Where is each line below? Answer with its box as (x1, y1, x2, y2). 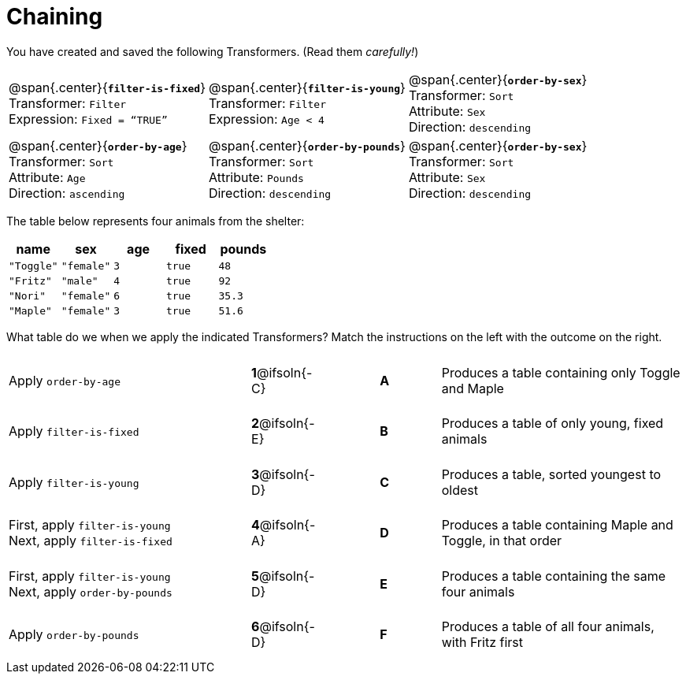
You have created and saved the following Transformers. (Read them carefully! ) (6, 44, 419, 58)
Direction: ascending (9, 184, 125, 201)
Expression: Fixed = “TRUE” (9, 110, 168, 127)
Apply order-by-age (9, 372, 121, 388)
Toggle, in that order (441, 533, 562, 549)
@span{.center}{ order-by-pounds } (208, 137, 406, 154)
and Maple (441, 380, 504, 396)
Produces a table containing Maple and (441, 517, 673, 533)
